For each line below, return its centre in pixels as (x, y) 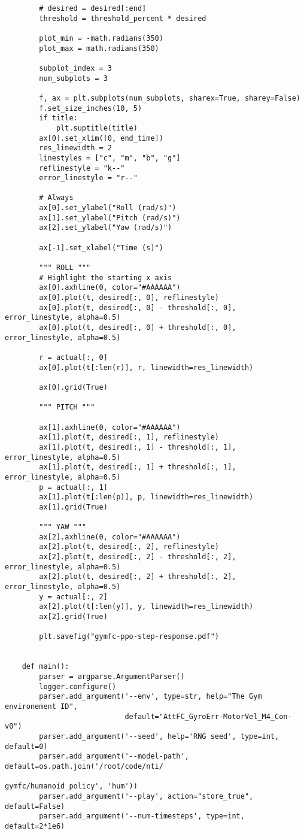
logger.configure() (78, 686)
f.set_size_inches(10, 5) (91, 108)
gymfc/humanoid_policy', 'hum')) (71, 786)
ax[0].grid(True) (73, 387)
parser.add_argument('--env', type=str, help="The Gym (151, 697)
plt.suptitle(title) (97, 128)
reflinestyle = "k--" (82, 168)
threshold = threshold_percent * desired (123, 18)
